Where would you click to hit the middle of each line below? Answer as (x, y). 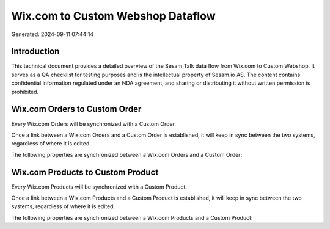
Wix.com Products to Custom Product (85, 172)
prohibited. (25, 92)
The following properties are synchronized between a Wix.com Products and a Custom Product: (132, 217)
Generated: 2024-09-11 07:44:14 (53, 34)
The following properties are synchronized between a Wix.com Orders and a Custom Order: (127, 154)
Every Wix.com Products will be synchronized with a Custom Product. (99, 187)
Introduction (35, 52)
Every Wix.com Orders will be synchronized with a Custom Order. (94, 124)
